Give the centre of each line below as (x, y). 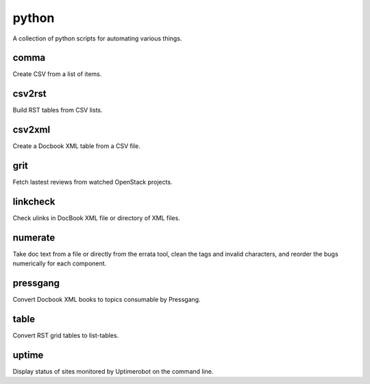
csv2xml (32, 130)
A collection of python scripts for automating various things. (97, 38)
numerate (34, 238)
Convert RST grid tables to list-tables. (66, 335)
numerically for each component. (60, 263)
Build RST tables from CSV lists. (58, 110)
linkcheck (34, 201)
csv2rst (29, 94)
